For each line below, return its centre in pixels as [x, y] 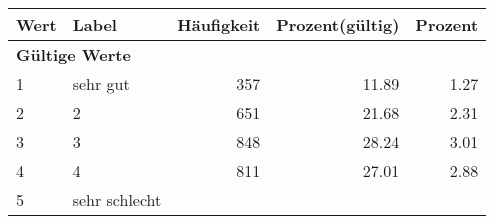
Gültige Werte [73, 54]
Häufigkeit [219, 24]
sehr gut [101, 83]
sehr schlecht [117, 199]
